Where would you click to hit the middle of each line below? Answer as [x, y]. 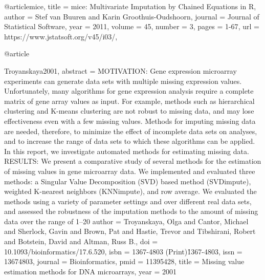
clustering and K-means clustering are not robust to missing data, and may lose [129, 111]
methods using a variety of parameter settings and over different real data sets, [128, 201]
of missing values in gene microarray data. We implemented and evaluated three [130, 171]
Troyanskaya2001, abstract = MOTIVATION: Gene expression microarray [120, 70]
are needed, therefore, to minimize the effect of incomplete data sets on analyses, [131, 131]
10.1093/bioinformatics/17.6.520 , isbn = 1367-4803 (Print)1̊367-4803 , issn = [123, 251]
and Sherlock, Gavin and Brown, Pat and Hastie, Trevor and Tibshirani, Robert [130, 231]
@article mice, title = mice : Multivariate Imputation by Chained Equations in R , [130, 6]
